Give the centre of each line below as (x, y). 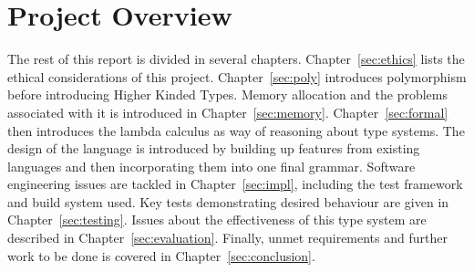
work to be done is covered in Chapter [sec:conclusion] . (161, 255)
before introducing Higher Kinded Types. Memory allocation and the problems (228, 94)
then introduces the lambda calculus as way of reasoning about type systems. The (236, 130)
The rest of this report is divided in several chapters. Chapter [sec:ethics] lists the (236, 59)
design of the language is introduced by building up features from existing (214, 148)
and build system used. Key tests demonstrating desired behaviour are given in (228, 201)
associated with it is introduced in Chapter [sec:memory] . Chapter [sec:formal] (228, 112)
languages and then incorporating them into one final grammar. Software (211, 166)
